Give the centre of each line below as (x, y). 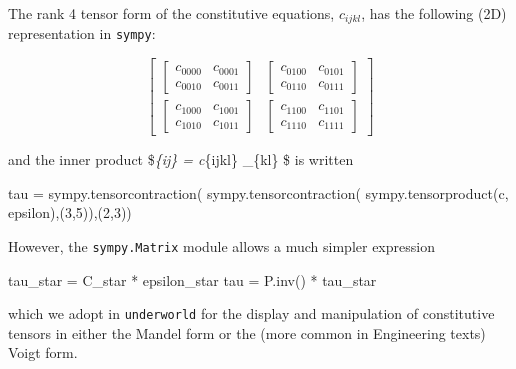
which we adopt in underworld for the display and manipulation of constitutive (251, 313)
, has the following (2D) (434, 13)
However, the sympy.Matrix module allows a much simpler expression (221, 245)
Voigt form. (43, 352)
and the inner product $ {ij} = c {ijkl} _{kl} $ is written (181, 159)
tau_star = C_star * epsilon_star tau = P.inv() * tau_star (192, 279)
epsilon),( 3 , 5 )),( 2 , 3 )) (70, 212)
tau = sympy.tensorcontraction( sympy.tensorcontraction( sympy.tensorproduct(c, (258, 192)
